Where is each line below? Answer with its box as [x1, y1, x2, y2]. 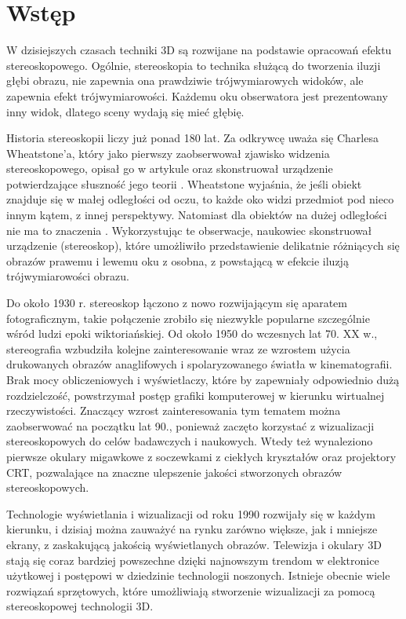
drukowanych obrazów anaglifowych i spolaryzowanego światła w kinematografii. [6, 356, 393, 372]
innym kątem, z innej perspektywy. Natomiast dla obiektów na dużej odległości [6, 207, 387, 223]
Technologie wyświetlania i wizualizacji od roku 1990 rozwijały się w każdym [6, 505, 375, 522]
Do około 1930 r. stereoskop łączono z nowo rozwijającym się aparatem [6, 295, 347, 311]
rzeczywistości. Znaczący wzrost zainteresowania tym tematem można [6, 402, 341, 419]
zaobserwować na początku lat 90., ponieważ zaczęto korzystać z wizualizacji [6, 417, 375, 434]
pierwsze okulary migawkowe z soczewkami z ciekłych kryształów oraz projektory [6, 448, 397, 464]
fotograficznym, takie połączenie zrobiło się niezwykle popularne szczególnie [6, 309, 370, 326]
